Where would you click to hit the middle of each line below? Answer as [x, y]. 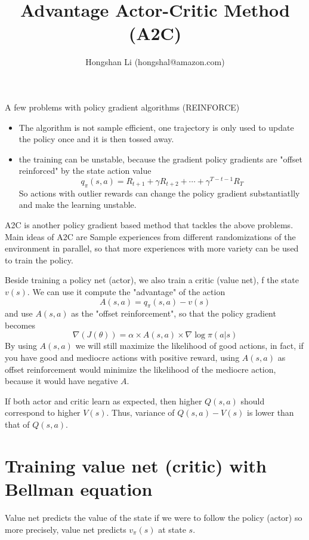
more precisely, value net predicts [66, 529]
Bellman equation [79, 489]
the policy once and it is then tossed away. [96, 139]
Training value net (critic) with [136, 465]
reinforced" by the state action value [85, 171]
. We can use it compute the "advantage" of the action [126, 291]
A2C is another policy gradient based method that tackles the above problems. [149, 224]
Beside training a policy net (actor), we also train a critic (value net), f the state [152, 280]
